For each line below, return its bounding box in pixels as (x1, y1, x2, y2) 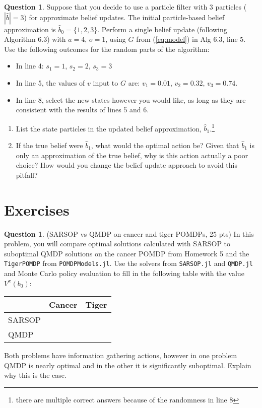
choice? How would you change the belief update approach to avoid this (16, 160, 237, 170)
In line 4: (16, 60, 44, 71)
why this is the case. (4, 370, 67, 380)
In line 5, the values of (16, 77, 85, 88)
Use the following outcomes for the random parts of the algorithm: (4, 43, 210, 54)
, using (105, 34, 126, 44)
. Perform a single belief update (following (97, 24, 227, 34)
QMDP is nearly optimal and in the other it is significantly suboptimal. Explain (4, 360, 251, 370)
